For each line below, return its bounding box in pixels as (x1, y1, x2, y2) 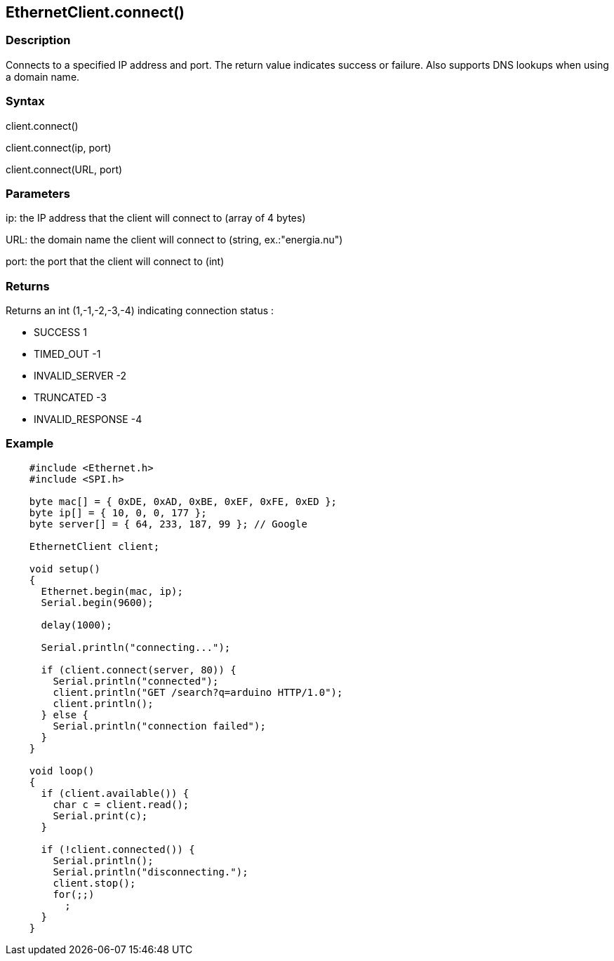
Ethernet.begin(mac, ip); (41, 585, 183, 597)
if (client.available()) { (41, 787, 189, 799)
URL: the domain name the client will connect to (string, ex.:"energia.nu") (6, 234, 343, 246)
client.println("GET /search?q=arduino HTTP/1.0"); (53, 686, 343, 698)
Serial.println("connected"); (53, 675, 219, 687)
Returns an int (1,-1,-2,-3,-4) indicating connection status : (6, 304, 274, 317)
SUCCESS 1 (34, 326, 87, 339)
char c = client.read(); (53, 798, 189, 810)
